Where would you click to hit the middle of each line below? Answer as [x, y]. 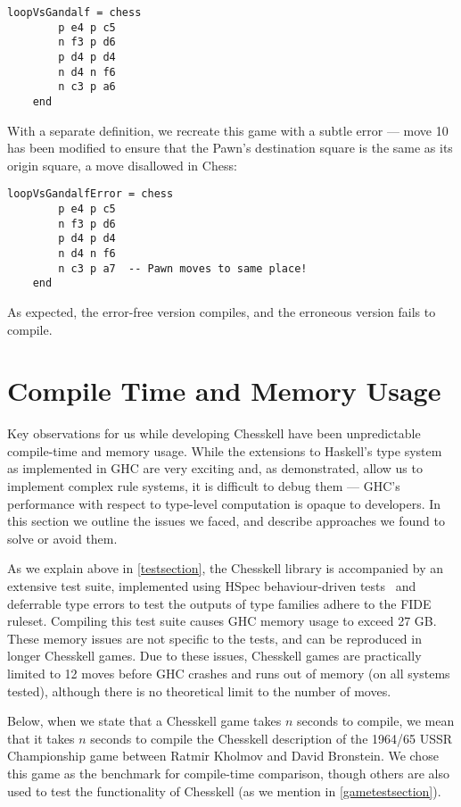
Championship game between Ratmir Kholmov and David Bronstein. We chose [223, 756]
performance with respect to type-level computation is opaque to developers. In [224, 503]
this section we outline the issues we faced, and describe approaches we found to [226, 521]
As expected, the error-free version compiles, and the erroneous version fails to [222, 311]
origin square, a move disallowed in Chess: [122, 165]
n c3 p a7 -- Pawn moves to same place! [183, 268]
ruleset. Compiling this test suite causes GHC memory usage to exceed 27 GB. [222, 621]
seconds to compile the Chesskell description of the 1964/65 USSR [272, 738]
